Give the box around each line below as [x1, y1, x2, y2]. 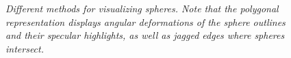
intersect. [5, 41, 44, 55]
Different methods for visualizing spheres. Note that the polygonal [5, 1, 279, 15]
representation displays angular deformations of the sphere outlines [5, 14, 286, 29]
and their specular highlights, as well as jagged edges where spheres [5, 28, 285, 42]
